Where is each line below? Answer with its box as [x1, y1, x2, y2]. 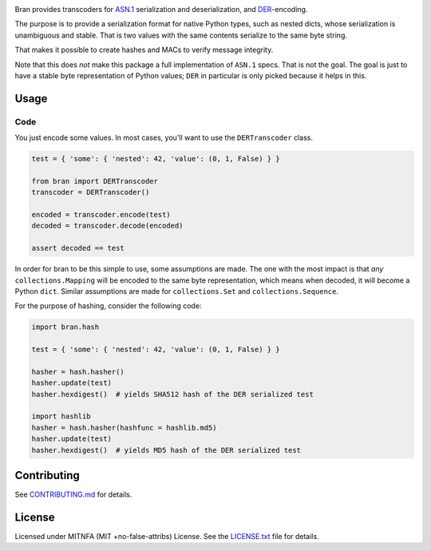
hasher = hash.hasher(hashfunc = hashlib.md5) [31, 423, 217, 432]
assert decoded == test [31, 244, 125, 253]
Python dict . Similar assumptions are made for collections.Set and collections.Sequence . [14, 286, 339, 295]
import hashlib [31, 412, 91, 421]
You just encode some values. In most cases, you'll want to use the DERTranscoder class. [14, 133, 313, 143]
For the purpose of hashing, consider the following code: [14, 301, 202, 311]
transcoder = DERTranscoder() [31, 188, 150, 197]
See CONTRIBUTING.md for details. [14, 490, 132, 499]
